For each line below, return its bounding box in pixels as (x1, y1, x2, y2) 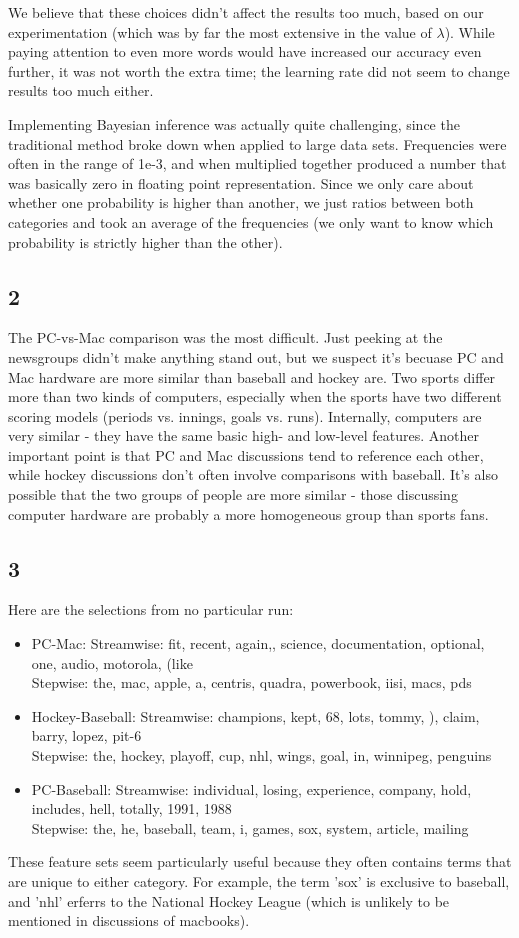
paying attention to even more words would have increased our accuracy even (8, 41, 482, 62)
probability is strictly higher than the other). (8, 231, 283, 252)
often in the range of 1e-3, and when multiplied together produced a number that (8, 153, 507, 174)
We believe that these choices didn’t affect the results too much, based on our (8, 2, 484, 22)
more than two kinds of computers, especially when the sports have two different (8, 386, 502, 407)
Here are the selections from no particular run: (8, 599, 294, 620)
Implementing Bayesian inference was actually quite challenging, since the (8, 113, 460, 134)
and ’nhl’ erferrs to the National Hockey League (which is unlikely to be (8, 890, 450, 911)
